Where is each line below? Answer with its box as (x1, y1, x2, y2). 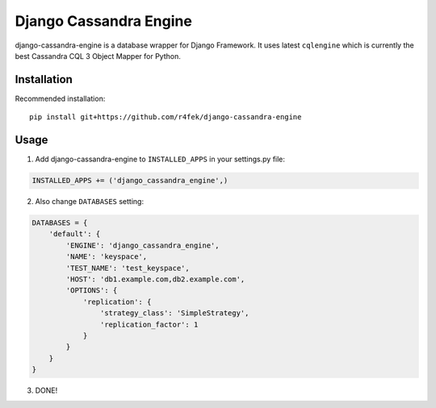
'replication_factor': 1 (99, 319, 199, 329)
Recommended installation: (15, 94, 106, 103)
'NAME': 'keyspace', (65, 252, 148, 261)
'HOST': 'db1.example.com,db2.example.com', (65, 275, 245, 284)
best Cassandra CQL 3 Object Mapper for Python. (15, 51, 181, 60)
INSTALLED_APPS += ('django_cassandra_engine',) (31, 176, 228, 185)
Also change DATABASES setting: (35, 197, 145, 206)
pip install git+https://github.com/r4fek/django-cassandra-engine (29, 113, 302, 122)
